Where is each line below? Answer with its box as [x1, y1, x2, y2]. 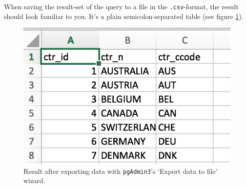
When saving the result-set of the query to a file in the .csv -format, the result [4, 1, 239, 11]
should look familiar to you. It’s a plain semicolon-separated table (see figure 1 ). [4, 11, 244, 21]
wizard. [23, 175, 45, 186]
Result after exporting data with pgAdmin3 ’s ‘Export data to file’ [23, 166, 218, 176]
